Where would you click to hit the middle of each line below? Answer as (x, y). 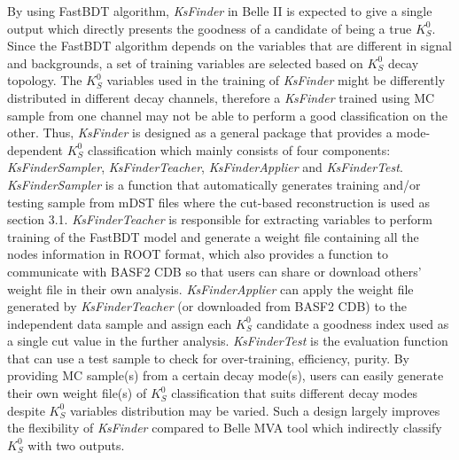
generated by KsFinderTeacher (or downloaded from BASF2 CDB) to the (207, 306)
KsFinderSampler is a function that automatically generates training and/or (214, 184)
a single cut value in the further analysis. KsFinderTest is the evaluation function (228, 341)
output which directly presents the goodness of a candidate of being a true (210, 28)
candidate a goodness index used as (353, 323)
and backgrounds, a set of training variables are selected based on (185, 62)
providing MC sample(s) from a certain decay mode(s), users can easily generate (226, 375)
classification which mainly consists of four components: (239, 149)
